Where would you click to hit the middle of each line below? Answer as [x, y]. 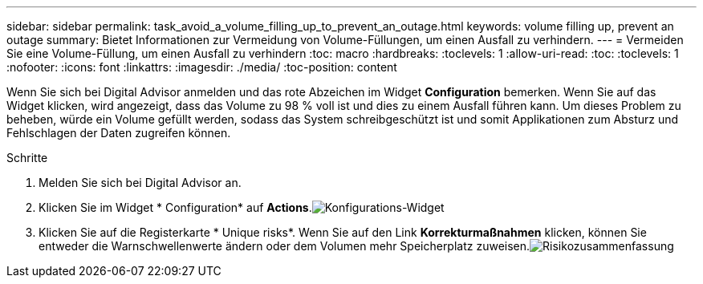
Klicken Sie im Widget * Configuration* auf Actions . [175, 207]
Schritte [27, 158]
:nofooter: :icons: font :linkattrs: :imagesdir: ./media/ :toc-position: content [202, 67]
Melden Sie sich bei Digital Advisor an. [140, 183]
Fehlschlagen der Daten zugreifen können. [119, 133]
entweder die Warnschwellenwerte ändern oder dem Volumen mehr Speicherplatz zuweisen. [284, 246]
